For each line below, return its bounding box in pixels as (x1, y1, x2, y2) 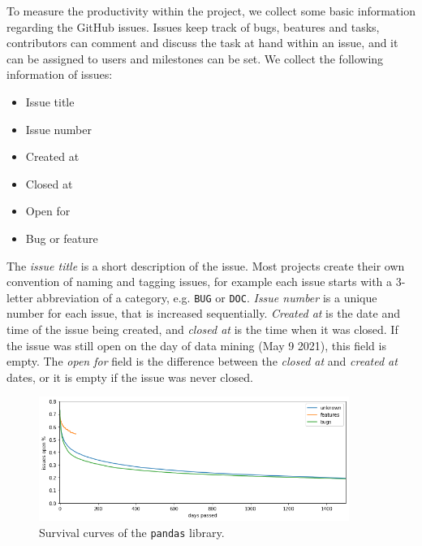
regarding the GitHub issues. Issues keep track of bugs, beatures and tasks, (6, 18, 380, 35)
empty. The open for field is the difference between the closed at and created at (6, 353, 398, 370)
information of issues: (6, 66, 113, 83)
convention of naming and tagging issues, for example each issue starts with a (6, 273, 393, 290)
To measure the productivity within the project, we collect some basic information (6, 2, 416, 19)
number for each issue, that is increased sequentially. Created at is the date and (6, 305, 400, 322)
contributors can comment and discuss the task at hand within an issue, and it (6, 34, 398, 51)
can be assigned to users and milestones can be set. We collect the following (6, 50, 384, 67)
